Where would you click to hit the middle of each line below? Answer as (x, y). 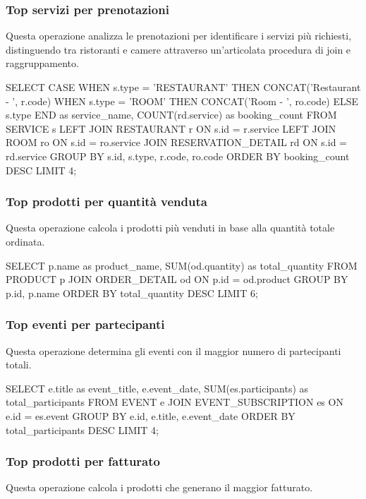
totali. (19, 365)
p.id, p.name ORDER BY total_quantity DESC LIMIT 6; (132, 293)
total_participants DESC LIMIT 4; (82, 429)
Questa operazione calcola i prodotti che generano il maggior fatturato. (159, 487)
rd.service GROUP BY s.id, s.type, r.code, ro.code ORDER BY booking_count (178, 156)
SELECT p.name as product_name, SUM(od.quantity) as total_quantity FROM (182, 265)
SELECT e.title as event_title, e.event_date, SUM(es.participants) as (157, 388)
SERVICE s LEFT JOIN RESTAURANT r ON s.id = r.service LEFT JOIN (171, 128)
